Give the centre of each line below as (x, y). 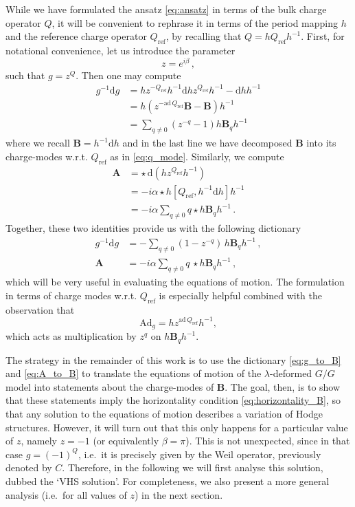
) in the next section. (179, 494)
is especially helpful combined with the (240, 295)
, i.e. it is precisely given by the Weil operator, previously (199, 454)
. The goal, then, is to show (283, 386)
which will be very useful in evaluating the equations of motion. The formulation (175, 282)
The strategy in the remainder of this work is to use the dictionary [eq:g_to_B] (173, 359)
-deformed (291, 373)
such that (25, 75)
